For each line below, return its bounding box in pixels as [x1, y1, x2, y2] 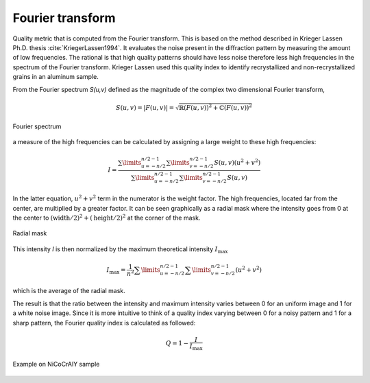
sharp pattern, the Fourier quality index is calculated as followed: [12, 318, 196, 327]
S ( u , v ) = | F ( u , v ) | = [115, 104, 175, 111]
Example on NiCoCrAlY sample [12, 360, 100, 369]
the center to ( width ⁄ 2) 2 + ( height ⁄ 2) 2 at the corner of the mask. [12, 213, 201, 222]
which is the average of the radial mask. [12, 287, 126, 295]
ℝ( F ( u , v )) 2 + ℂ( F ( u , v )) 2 [178, 103, 253, 112]
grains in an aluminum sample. [12, 73, 99, 81]
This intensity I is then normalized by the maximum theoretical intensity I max [12, 244, 228, 255]
